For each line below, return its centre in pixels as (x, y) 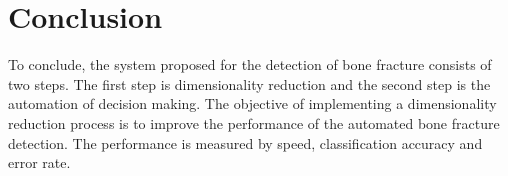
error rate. (39, 162)
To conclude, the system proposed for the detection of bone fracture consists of (250, 64)
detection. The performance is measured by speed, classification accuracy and (245, 142)
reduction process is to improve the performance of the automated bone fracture (254, 122)
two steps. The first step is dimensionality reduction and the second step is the (249, 83)
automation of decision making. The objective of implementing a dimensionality (252, 103)
